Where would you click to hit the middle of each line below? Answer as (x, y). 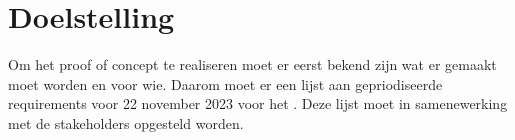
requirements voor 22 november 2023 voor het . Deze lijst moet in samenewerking (258, 103)
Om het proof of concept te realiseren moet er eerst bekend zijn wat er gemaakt (252, 64)
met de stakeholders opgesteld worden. (126, 122)
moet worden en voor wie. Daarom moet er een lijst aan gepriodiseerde (225, 83)
